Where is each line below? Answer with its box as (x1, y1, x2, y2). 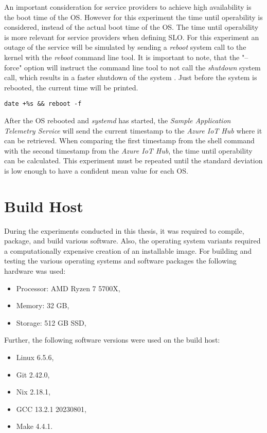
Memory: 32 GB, (16, 300, 69, 311)
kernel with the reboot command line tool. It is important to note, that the (4, 51, 240, 62)
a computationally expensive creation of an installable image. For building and (4, 245, 252, 256)
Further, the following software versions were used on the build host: (4, 334, 220, 345)
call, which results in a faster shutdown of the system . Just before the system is (4, 72, 257, 83)
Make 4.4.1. (16, 421, 53, 431)
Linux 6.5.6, (16, 352, 54, 363)
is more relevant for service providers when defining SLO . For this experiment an (4, 31, 259, 42)
